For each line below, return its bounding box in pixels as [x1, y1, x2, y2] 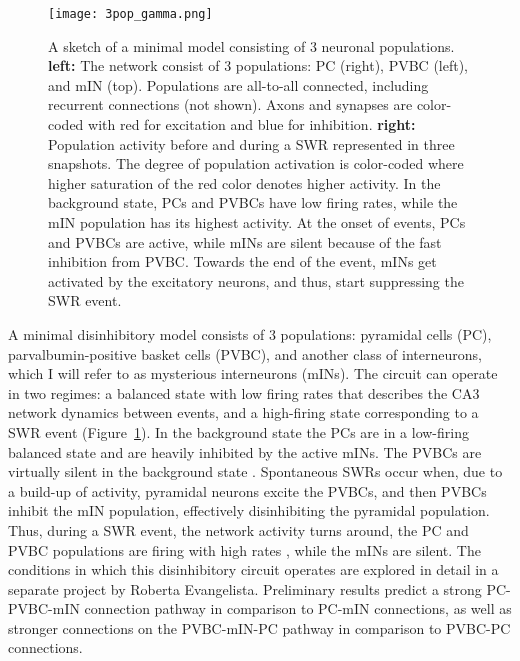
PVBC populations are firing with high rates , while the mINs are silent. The [8, 539, 481, 560]
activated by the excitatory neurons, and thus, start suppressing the [48, 270, 464, 291]
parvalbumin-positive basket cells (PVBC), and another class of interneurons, [8, 343, 482, 364]
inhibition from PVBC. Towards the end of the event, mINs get [48, 251, 437, 272]
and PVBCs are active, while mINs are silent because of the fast [48, 231, 442, 252]
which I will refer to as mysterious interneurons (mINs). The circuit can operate [8, 363, 498, 384]
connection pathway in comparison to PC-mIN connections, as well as [84, 598, 512, 619]
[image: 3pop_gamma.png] [48, 7, 213, 21]
